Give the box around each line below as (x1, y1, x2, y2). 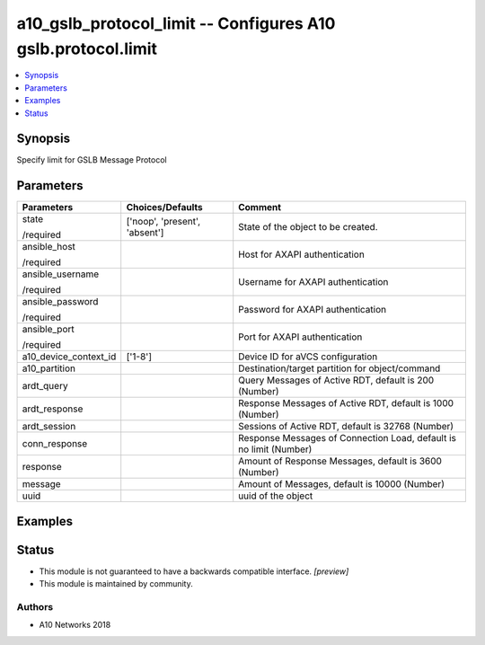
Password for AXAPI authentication (238, 304, 386, 316)
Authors (16, 601, 54, 614)
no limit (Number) (238, 443, 313, 455)
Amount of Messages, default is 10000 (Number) (238, 478, 445, 490)
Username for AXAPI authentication (238, 276, 389, 288)
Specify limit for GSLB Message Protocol (16, 155, 167, 165)
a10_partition (22, 362, 76, 375)
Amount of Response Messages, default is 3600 (238, 455, 442, 467)
